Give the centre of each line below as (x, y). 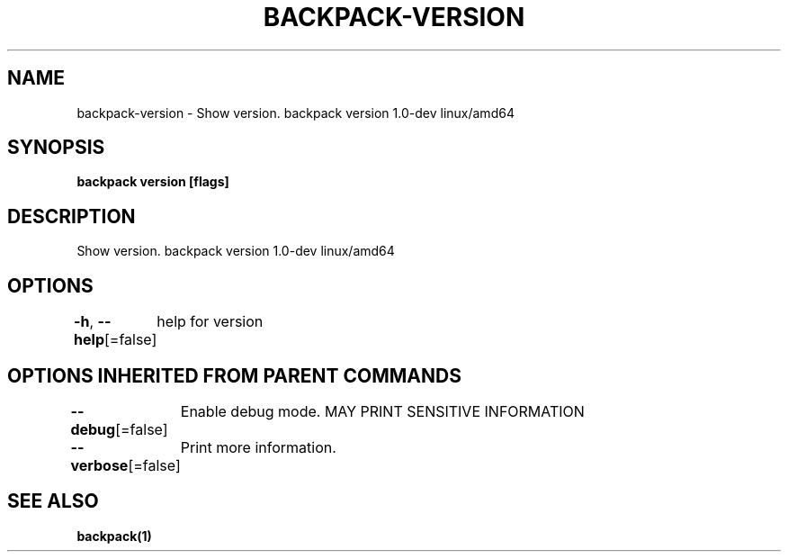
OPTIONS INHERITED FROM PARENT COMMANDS (234, 375)
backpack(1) (114, 536)
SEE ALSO (53, 501)
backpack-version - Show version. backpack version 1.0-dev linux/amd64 (295, 113)
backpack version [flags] (153, 182)
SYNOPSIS (56, 148)
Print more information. (258, 447)
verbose (99, 465)
